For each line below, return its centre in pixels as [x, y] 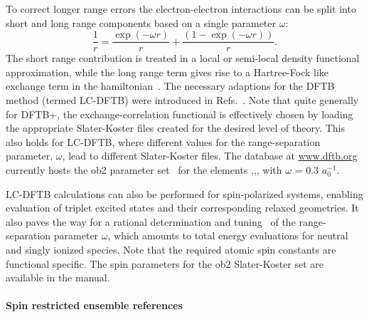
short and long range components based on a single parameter [141, 22]
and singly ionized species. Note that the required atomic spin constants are [171, 249]
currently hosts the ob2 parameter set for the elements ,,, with [144, 170]
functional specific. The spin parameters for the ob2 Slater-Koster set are [165, 263]
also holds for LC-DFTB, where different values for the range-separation [163, 141]
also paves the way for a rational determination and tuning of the [151, 221]
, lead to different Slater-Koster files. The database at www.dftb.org [210, 156]
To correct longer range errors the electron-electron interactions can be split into [181, 9]
